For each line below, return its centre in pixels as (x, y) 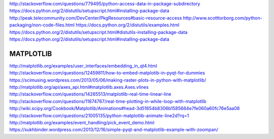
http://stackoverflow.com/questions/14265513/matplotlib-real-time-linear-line (90, 94)
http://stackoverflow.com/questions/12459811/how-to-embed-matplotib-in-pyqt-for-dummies (107, 73)
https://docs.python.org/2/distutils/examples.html (127, 25)
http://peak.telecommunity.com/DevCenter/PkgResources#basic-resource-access (96, 18)
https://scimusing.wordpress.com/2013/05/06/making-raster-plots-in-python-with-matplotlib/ (108, 80)
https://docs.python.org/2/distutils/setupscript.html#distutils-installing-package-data (98, 32)
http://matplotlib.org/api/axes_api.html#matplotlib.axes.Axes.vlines (79, 87)
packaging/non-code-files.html (42, 25)
